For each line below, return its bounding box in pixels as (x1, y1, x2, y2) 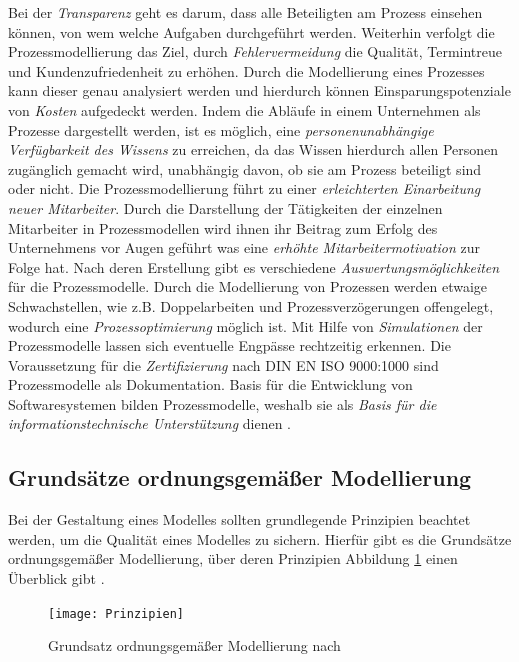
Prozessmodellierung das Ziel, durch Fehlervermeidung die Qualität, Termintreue (8, 41, 502, 62)
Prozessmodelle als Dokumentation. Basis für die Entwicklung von (8, 374, 413, 395)
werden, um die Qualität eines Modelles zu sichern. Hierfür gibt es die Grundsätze (8, 528, 512, 549)
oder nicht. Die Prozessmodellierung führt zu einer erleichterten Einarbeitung (8, 178, 481, 199)
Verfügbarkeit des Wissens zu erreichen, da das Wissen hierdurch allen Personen (8, 139, 499, 160)
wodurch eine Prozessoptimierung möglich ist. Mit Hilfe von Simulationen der (8, 315, 483, 336)
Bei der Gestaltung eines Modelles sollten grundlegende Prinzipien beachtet (8, 509, 471, 530)
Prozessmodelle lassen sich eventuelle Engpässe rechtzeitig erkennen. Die (8, 335, 451, 356)
